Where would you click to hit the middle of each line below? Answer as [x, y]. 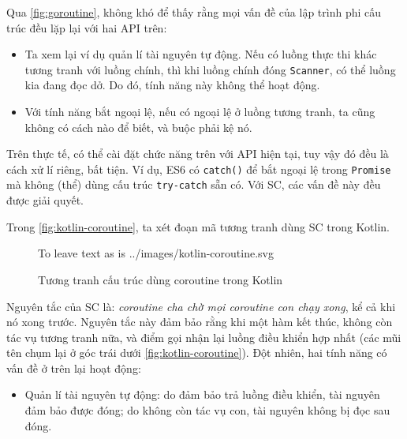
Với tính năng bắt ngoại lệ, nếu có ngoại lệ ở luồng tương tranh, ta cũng [200, 112]
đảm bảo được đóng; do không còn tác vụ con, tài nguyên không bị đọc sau [207, 410]
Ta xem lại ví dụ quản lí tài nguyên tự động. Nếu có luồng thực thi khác [201, 54]
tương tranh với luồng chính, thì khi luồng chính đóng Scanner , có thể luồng [210, 69]
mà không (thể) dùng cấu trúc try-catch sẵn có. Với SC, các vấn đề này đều [194, 184]
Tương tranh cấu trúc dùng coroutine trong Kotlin [161, 279]
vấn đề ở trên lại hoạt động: [74, 368]
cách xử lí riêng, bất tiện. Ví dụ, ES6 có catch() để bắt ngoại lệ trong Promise [199, 169]
